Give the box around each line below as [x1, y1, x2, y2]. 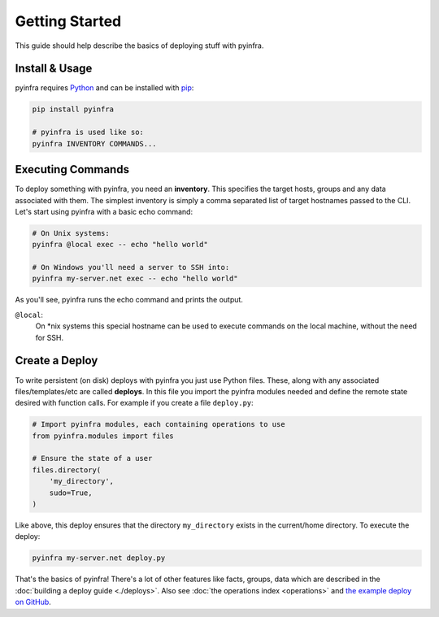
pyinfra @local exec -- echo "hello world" [32, 240, 209, 250]
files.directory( [32, 465, 102, 475]
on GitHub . [15, 597, 52, 607]
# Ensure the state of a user [32, 454, 153, 463]
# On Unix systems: [32, 228, 110, 237]
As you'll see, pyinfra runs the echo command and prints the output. [15, 295, 244, 305]
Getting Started [15, 12, 122, 30]
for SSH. [35, 332, 64, 342]
